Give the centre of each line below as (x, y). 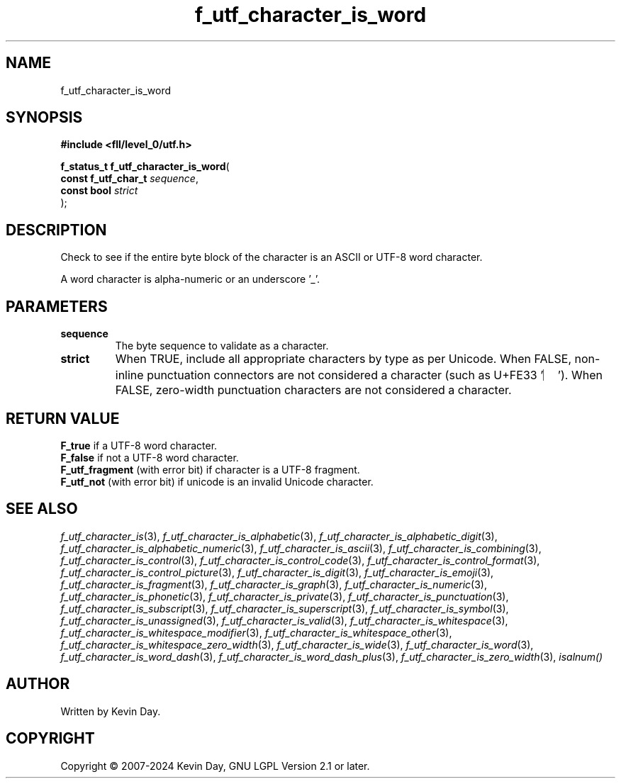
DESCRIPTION (56, 230)
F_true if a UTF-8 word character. (139, 445)
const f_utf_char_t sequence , (129, 179)
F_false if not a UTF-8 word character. (150, 457)
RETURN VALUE (63, 418)
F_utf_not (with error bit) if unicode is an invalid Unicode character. (217, 481)
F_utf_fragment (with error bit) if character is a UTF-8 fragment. (210, 469)
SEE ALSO (42, 509)
